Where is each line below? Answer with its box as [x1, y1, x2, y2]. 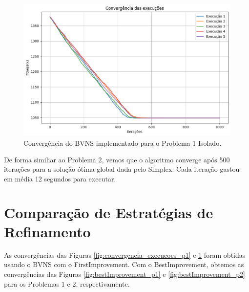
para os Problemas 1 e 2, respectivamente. [4, 278, 130, 289]
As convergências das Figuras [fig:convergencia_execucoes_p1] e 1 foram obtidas [4, 249, 246, 260]
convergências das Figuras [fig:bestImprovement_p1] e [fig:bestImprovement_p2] [4, 269, 245, 279]
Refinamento [4, 221, 91, 241]
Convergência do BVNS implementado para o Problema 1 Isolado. [23, 138, 222, 148]
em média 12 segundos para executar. [4, 173, 116, 183]
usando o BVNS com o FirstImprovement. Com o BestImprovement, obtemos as [4, 259, 244, 270]
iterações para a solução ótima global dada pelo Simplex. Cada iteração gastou [4, 164, 240, 174]
